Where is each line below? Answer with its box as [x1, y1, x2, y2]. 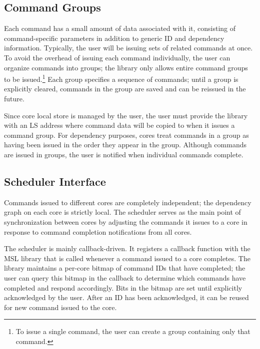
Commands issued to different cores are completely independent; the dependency [4, 197, 251, 207]
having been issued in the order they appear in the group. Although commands [4, 139, 246, 150]
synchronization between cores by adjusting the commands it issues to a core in [4, 216, 247, 227]
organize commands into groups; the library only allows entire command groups [4, 62, 248, 72]
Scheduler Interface [4, 173, 106, 189]
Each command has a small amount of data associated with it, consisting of [4, 23, 236, 33]
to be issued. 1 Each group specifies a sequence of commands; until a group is [4, 72, 238, 84]
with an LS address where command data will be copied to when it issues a [4, 120, 235, 130]
